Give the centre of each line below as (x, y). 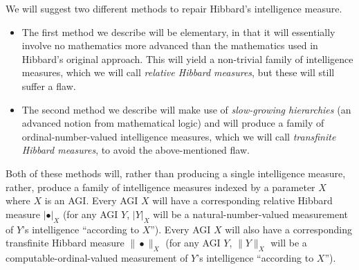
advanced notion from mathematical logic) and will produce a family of (173, 123)
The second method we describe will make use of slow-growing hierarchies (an (186, 109)
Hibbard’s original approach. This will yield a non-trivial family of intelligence (187, 58)
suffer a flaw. (49, 85)
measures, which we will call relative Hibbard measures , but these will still (178, 72)
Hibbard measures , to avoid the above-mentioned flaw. (136, 150)
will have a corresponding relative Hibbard (242, 200)
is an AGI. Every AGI (91, 200)
